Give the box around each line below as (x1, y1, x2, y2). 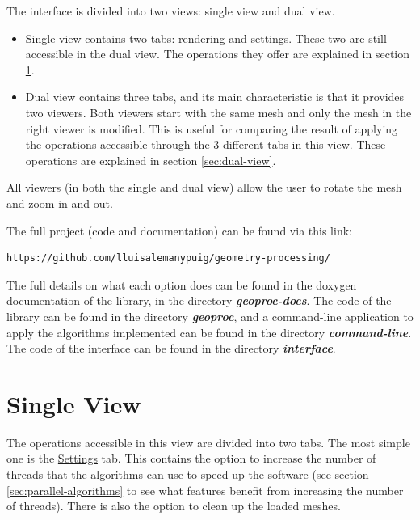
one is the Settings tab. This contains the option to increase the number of (6, 450, 376, 467)
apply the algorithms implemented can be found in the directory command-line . (6, 323, 412, 340)
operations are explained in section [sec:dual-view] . (25, 151, 276, 168)
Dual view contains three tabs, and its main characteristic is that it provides (25, 88, 405, 105)
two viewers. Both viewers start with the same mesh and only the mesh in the (25, 104, 412, 120)
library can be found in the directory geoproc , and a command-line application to (6, 307, 414, 324)
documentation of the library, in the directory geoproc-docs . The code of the (6, 292, 392, 309)
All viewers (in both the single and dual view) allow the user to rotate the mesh (6, 179, 402, 196)
